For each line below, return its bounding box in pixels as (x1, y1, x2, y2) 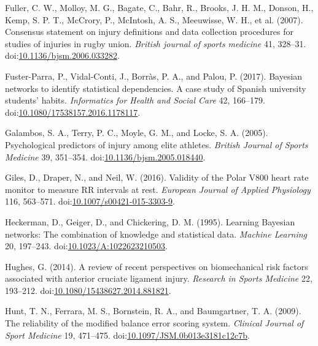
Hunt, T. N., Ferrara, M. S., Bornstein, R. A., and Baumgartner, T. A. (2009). (5, 304, 301, 317)
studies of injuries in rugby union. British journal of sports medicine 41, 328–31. (5, 37, 306, 50)
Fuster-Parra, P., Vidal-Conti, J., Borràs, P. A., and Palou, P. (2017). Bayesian (5, 69, 303, 82)
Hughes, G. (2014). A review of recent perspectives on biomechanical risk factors (5, 260, 308, 273)
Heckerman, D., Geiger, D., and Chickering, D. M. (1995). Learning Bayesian (5, 215, 295, 228)
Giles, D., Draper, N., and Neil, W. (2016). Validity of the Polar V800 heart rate (5, 171, 309, 184)
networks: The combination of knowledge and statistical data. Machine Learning (5, 227, 308, 240)
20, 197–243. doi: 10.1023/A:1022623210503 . (5, 239, 168, 252)
